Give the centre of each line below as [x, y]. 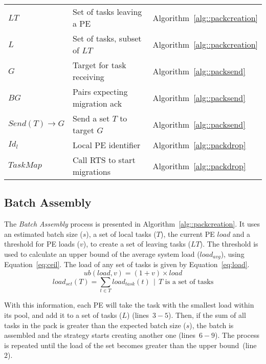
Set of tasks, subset [107, 38]
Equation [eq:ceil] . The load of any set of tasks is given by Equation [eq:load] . [127, 264]
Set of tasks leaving [107, 12]
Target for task [99, 65]
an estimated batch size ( [43, 234]
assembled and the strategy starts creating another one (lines [100, 335]
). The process [237, 335]
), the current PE [187, 234]
